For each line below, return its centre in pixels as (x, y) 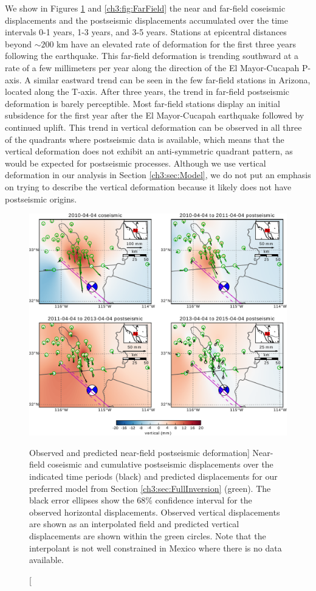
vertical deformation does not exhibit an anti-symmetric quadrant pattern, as (149, 151)
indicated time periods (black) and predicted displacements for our (153, 476)
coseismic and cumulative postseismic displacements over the (160, 464)
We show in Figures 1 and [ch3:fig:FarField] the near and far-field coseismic (145, 8)
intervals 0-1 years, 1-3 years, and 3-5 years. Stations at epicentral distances (146, 32)
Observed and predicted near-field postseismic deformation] (139, 452)
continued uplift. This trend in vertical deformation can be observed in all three (153, 127)
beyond (18, 43)
